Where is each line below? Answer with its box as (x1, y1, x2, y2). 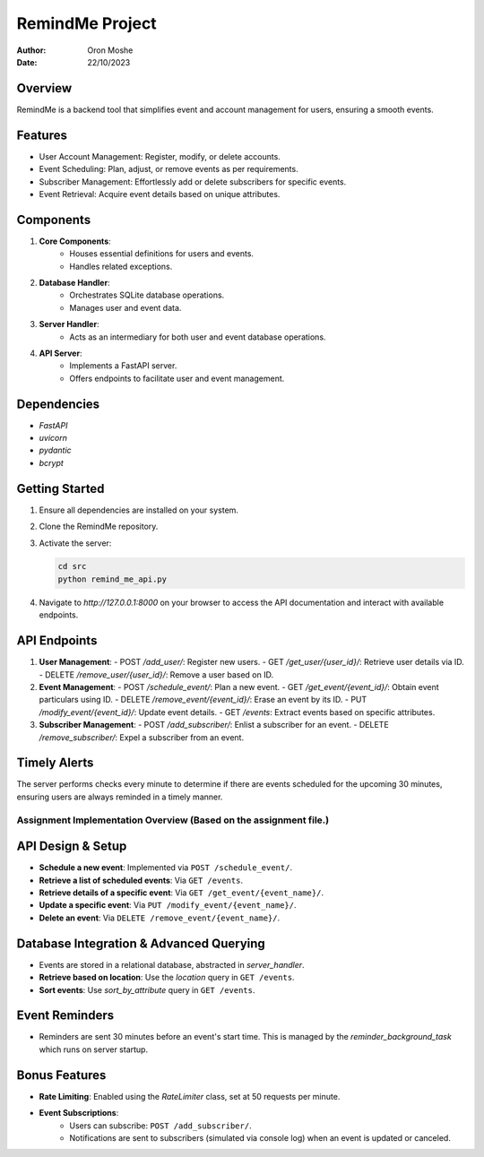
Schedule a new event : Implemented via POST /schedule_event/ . (39, 862, 293, 873)
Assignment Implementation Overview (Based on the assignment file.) (16, 814, 330, 826)
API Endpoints (16, 633, 98, 649)
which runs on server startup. (39, 1044, 148, 1055)
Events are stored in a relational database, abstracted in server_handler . (39, 959, 305, 970)
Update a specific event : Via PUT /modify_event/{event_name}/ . (39, 900, 297, 911)
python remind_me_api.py (57, 574, 168, 584)
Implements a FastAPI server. (69, 360, 177, 371)
